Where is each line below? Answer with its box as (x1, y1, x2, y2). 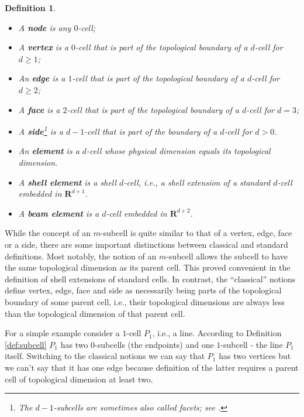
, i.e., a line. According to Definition (152, 327, 282, 339)
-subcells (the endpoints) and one (95, 338, 214, 350)
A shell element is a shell (18, 176, 117, 188)
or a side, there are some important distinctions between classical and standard (5, 238, 288, 250)
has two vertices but (219, 350, 291, 362)
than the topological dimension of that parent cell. (5, 307, 185, 319)
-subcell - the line (220, 338, 283, 350)
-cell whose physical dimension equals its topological (87, 145, 271, 157)
